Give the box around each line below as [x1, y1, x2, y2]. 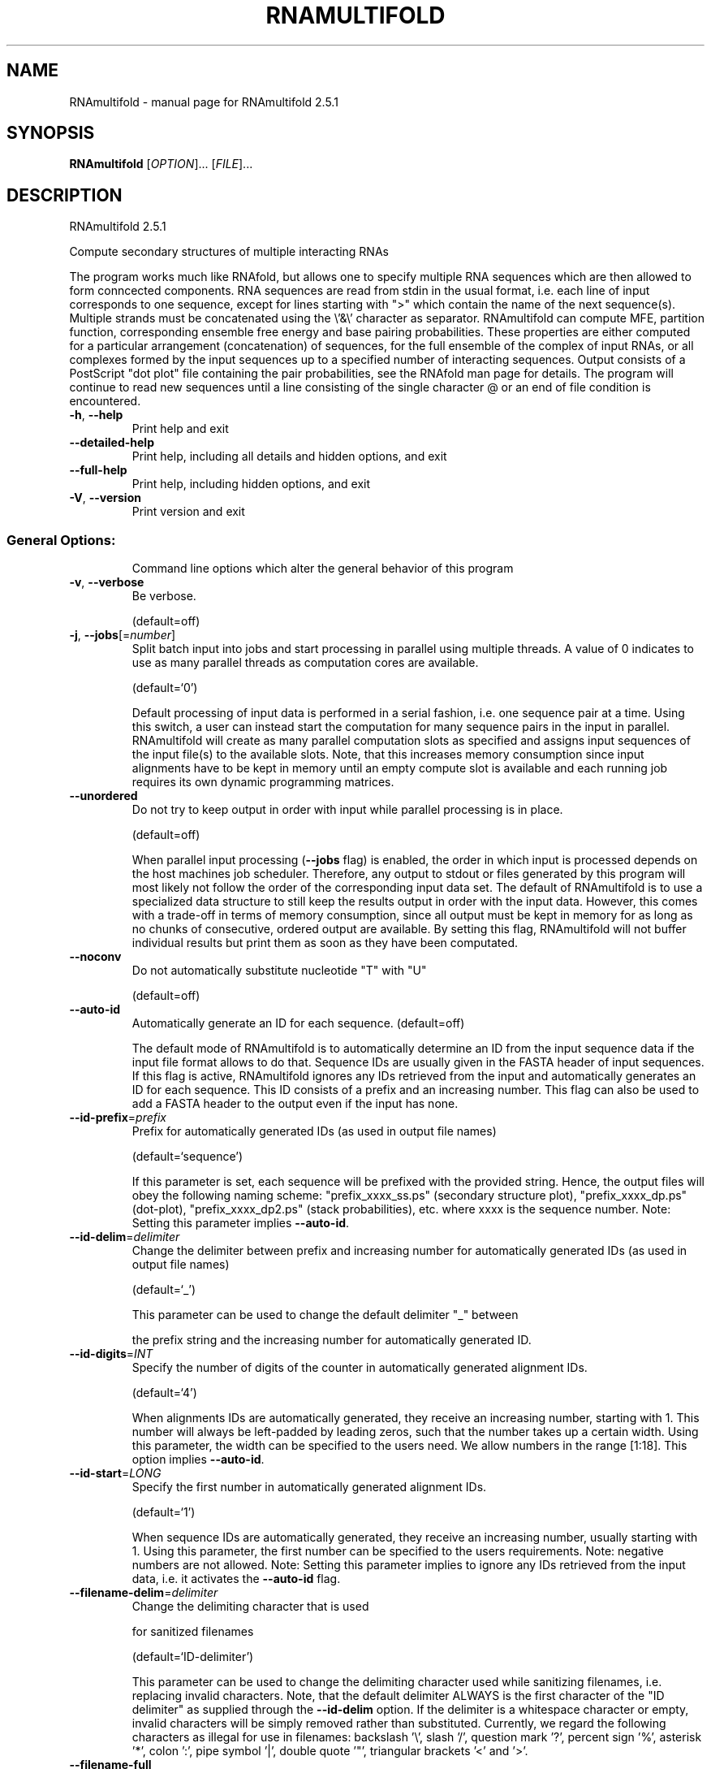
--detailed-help [69, 435, 154, 450]
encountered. [69, 394, 141, 409]
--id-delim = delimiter [69, 1230, 180, 1244]
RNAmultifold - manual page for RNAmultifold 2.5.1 [69, 94, 338, 109]
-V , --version [69, 491, 141, 505]
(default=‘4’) [131, 1386, 197, 1400]
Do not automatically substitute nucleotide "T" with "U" [131, 963, 427, 978]
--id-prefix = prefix [69, 1110, 167, 1125]
